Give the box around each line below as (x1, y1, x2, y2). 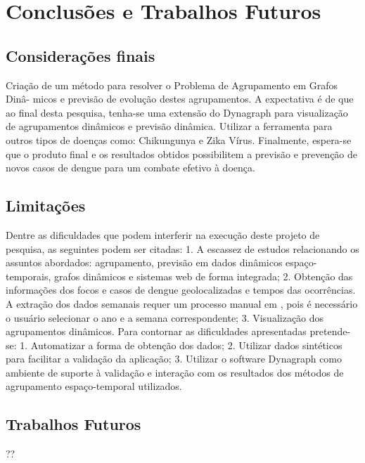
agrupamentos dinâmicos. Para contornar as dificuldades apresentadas (6, 324, 307, 339)
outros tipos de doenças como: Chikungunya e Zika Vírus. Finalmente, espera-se (6, 132, 352, 147)
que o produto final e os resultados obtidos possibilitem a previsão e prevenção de (6, 146, 358, 161)
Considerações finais (6, 44, 155, 66)
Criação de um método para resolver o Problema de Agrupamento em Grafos (6, 77, 338, 92)
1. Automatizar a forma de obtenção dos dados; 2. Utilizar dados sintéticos (20, 337, 342, 352)
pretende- (309, 324, 351, 339)
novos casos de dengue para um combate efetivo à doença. (6, 160, 255, 175)
